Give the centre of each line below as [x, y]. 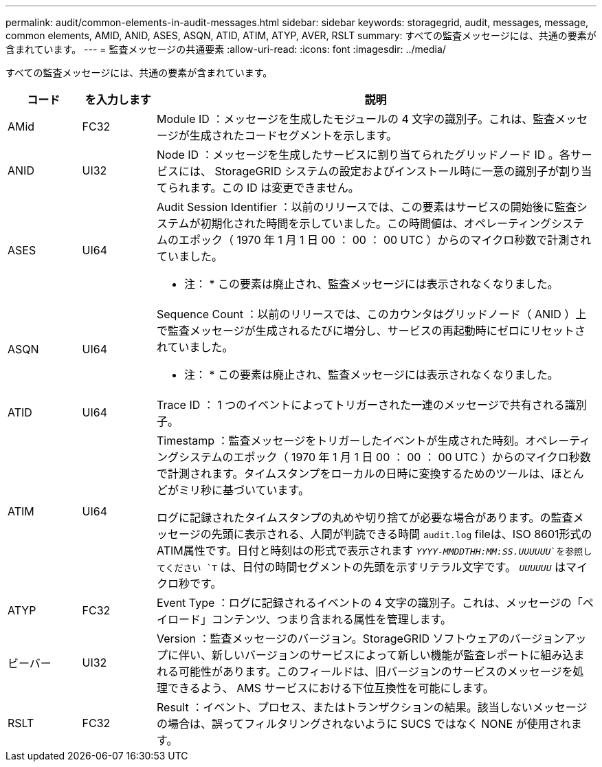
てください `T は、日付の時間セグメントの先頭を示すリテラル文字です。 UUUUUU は [361, 567]
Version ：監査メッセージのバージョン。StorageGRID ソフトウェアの [333, 638]
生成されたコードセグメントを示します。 [293, 135]
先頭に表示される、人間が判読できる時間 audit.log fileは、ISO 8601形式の [402, 534]
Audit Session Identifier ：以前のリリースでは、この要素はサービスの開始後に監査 [367, 207]
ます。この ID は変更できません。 [275, 188]
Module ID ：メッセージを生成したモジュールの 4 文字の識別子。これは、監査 [356, 119]
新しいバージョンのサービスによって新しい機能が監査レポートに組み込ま [398, 655]
